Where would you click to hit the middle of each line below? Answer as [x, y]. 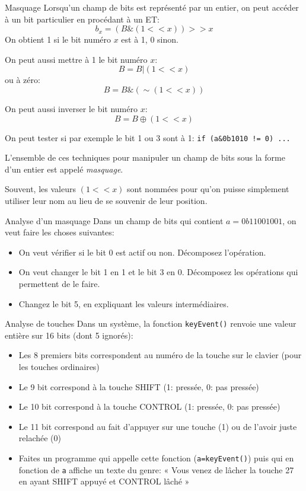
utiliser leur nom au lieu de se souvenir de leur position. [106, 200]
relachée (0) [40, 438]
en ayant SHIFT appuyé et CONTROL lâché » [104, 481]
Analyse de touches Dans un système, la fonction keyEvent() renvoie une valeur [151, 323]
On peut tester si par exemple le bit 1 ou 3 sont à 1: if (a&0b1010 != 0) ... [148, 137]
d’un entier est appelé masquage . [64, 169]
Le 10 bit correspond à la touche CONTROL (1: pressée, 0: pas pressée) [149, 406]
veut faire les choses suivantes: [60, 232]
